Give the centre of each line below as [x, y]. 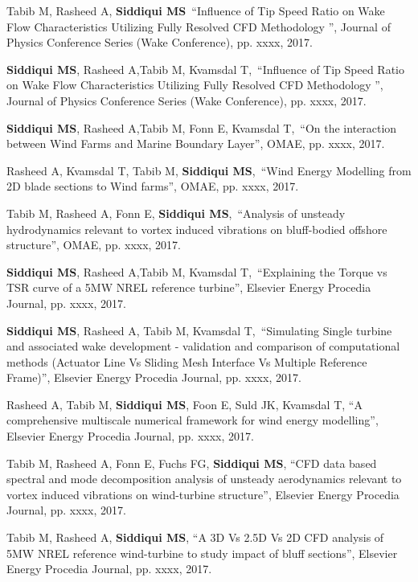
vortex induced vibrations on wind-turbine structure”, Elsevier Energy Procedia [203, 494]
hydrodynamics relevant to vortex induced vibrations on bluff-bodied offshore [197, 229]
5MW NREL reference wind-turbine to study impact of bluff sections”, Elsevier [202, 553]
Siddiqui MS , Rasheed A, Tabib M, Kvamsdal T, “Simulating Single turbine [199, 330]
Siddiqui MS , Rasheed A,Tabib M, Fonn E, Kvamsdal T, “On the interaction [202, 127]
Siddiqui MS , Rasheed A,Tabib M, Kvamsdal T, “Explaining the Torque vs [197, 271]
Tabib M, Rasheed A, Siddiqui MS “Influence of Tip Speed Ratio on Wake [196, 10]
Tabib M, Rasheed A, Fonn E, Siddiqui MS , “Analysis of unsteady [176, 213]
